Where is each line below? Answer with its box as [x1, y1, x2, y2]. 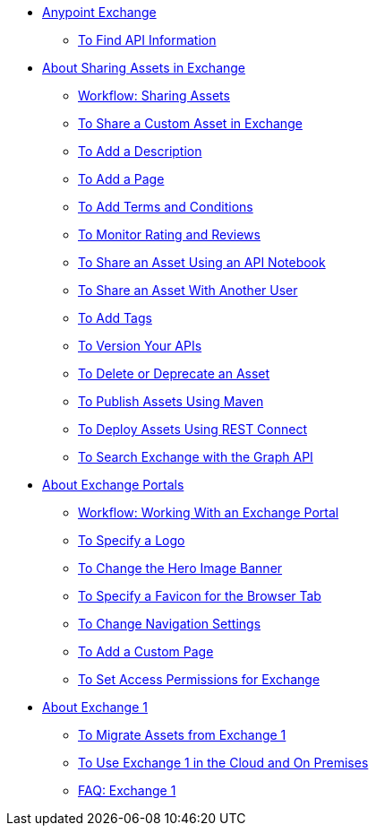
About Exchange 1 [42, 699, 148, 715]
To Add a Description [78, 143, 202, 159]
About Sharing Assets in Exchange [42, 60, 246, 75]
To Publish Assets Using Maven [78, 394, 264, 409]
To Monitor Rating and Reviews [78, 227, 261, 242]
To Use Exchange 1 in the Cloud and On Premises [78, 755, 369, 770]
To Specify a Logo [78, 533, 185, 548]
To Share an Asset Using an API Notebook [78, 255, 326, 270]
